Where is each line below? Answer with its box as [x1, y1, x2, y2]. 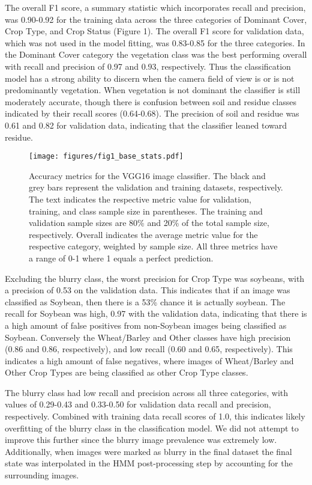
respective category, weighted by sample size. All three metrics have [29, 240, 278, 252]
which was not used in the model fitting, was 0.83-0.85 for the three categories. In [5, 36, 305, 49]
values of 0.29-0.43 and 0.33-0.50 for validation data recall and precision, [5, 398, 271, 410]
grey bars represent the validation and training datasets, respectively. [29, 181, 283, 194]
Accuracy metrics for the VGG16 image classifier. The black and [29, 169, 266, 181]
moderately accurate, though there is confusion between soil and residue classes [5, 95, 296, 108]
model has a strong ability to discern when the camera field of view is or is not [5, 72, 295, 84]
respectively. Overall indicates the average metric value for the [29, 228, 258, 240]
